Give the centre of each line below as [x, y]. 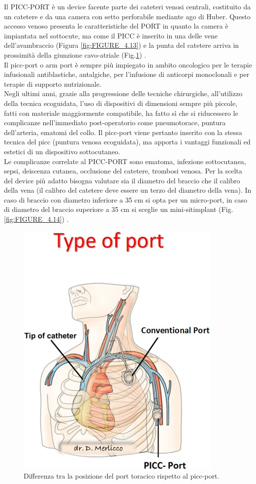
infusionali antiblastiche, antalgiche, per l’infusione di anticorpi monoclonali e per [127, 74]
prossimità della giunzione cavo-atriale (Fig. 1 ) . [75, 54]
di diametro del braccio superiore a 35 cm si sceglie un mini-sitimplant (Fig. [119, 209]
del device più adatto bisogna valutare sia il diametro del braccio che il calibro [122, 180]
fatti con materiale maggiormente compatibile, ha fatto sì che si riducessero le [121, 113]
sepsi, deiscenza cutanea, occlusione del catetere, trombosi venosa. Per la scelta [123, 171]
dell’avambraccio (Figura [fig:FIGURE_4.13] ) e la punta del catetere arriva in [122, 45]
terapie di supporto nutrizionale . [53, 84]
